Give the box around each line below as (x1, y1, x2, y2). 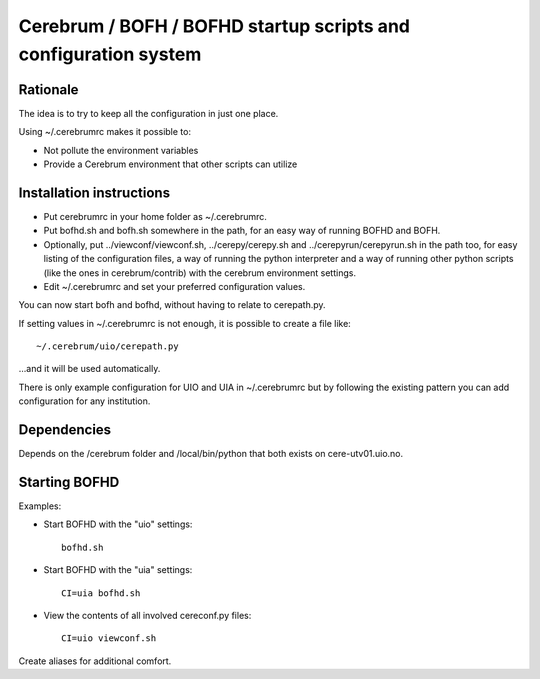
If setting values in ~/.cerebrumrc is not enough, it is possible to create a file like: (18, 317, 352, 329)
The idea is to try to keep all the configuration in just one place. (18, 107, 279, 119)
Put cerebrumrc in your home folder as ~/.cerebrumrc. (43, 210, 267, 222)
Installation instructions (18, 184, 170, 201)
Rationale (18, 81, 79, 98)
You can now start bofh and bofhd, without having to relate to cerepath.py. (18, 299, 326, 311)
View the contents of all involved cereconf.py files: (43, 610, 252, 621)
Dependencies (18, 421, 112, 439)
